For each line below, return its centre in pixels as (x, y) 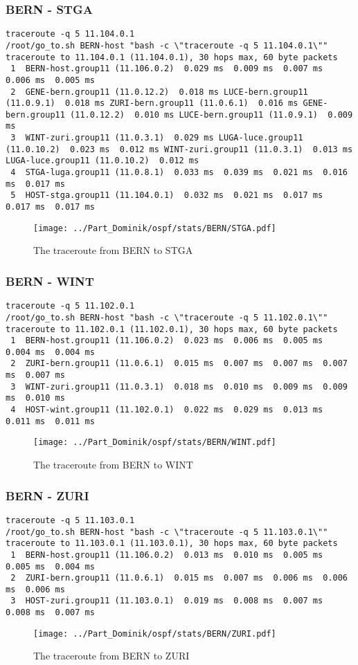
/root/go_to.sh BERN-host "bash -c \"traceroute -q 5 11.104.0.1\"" (167, 45)
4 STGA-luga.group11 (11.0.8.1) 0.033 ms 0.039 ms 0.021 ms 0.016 (179, 173)
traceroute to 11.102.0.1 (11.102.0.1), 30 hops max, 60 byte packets (172, 329)
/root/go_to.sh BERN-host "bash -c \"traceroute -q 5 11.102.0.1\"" (167, 317)
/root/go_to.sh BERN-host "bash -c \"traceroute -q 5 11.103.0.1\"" (167, 532)
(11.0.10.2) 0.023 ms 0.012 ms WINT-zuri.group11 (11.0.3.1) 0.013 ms (179, 149)
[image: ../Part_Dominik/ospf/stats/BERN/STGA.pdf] (155, 228)
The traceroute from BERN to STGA (113, 250)
